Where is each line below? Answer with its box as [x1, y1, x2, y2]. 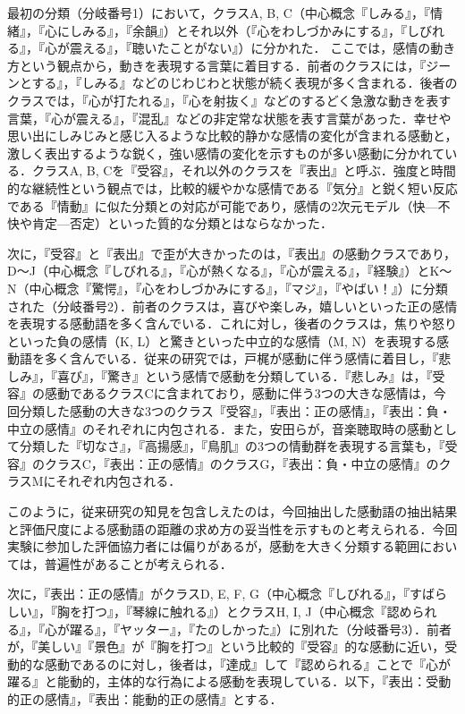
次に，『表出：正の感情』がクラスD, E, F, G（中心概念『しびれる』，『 [7, 584, 410, 603]
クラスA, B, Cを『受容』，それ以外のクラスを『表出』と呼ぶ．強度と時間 [31, 161, 456, 180]
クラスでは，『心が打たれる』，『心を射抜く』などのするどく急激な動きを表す [7, 90, 452, 109]
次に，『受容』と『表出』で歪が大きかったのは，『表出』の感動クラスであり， [7, 243, 456, 262]
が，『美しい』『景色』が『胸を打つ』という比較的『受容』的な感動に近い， [7, 637, 445, 656]
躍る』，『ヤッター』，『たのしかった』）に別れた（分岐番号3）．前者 [69, 619, 452, 638]
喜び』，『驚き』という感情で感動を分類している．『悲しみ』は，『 [56, 366, 433, 385]
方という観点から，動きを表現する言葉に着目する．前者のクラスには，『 [7, 55, 427, 74]
